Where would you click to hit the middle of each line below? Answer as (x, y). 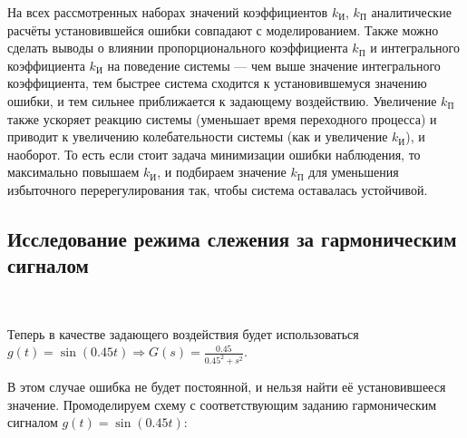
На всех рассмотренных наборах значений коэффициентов (168, 12)
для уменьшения (354, 172)
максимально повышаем (73, 172)
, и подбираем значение (222, 172)
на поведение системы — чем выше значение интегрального (274, 65)
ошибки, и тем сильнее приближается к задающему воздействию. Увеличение (222, 100)
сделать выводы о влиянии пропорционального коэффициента (178, 48)
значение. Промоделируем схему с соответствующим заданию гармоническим (222, 404)
